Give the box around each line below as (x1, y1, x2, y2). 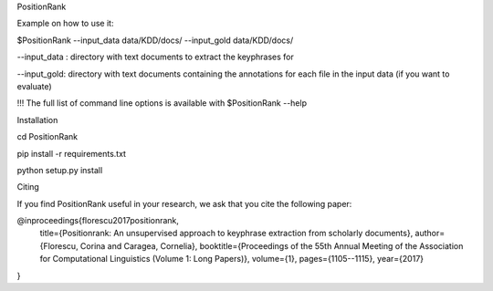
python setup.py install (16, 164, 103, 175)
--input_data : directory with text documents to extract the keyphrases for (16, 51, 294, 63)
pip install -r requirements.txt (16, 148, 127, 159)
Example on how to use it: (16, 18, 114, 29)
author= (414, 228, 446, 239)
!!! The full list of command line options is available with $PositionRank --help (16, 98, 308, 109)
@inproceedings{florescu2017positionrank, (16, 215, 180, 226)
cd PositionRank (16, 131, 78, 142)
